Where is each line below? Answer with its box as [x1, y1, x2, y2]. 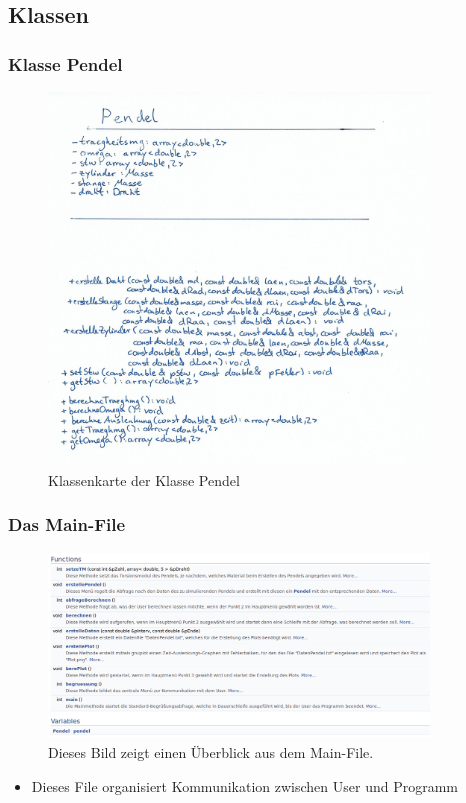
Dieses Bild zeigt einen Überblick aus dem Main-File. [48, 742, 374, 763]
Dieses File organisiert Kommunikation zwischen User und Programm [31, 775, 458, 796]
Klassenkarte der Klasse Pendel [48, 469, 240, 490]
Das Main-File [8, 512, 126, 537]
